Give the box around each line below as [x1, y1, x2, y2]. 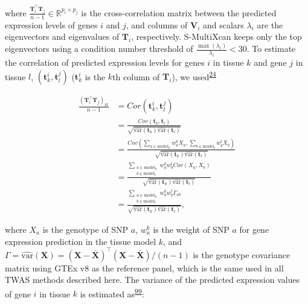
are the [257, 18, 283, 31]
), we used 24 [172, 68, 216, 83]
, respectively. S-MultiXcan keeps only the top [131, 30, 302, 43]
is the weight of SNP [153, 223, 229, 235]
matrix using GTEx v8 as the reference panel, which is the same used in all [5, 261, 284, 274]
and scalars [202, 18, 244, 31]
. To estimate [246, 42, 296, 55]
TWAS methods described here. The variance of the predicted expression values [5, 273, 300, 286]
